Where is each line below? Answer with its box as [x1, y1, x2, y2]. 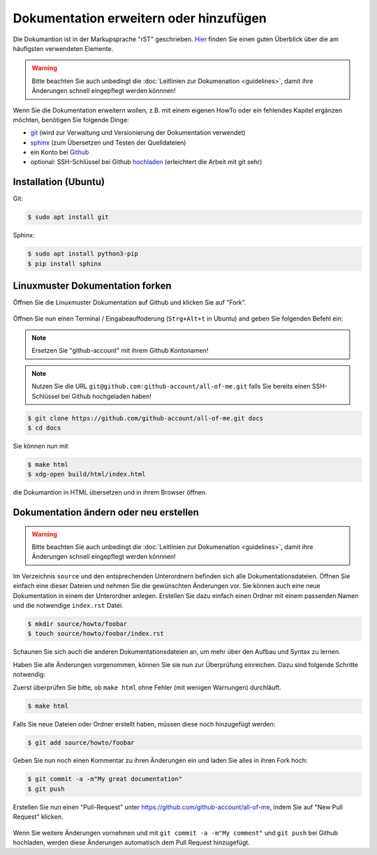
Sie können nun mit [13, 441, 69, 450]
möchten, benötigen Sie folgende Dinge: [13, 115, 129, 124]
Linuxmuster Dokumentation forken [13, 280, 172, 292]
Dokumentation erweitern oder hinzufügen [13, 10, 267, 26]
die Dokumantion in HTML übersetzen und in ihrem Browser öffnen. [13, 488, 207, 497]
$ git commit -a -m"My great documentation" [27, 775, 183, 783]
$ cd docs [27, 423, 61, 432]
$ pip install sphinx [27, 259, 102, 268]
